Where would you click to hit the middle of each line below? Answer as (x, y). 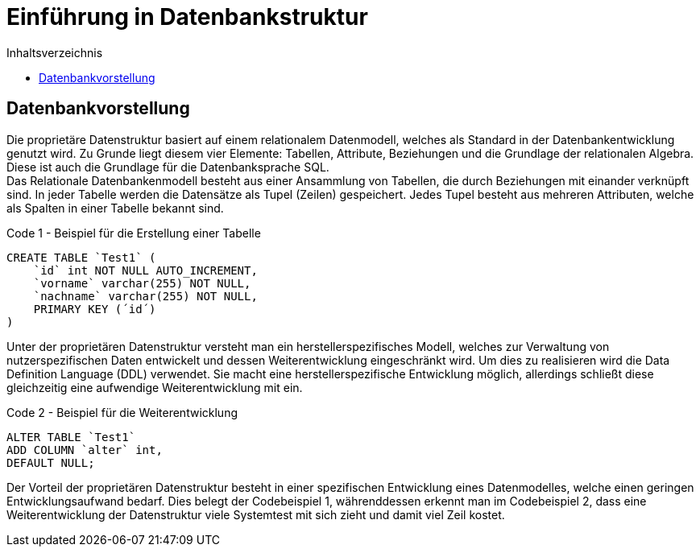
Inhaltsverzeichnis (55, 52)
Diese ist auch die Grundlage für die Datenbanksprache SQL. (168, 167)
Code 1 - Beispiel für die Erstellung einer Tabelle (134, 233)
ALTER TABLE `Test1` (71, 437)
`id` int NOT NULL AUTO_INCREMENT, (145, 270)
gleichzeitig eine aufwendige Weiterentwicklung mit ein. (155, 387)
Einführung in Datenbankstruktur (187, 17)
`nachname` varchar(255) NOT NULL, (145, 296)
